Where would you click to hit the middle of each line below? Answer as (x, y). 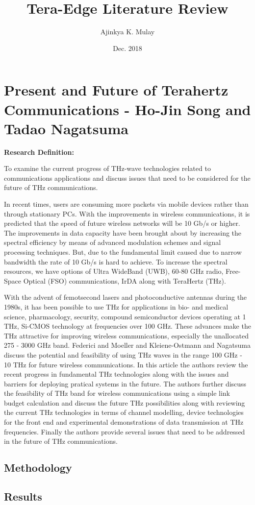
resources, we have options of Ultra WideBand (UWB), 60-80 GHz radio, (114, 271)
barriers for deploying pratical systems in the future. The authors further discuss (125, 383)
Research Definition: (39, 152)
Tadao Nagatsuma (66, 128)
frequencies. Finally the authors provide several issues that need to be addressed (125, 431)
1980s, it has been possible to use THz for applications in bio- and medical (116, 306)
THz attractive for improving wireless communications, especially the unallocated (126, 335)
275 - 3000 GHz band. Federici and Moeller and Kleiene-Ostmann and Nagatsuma (127, 345)
